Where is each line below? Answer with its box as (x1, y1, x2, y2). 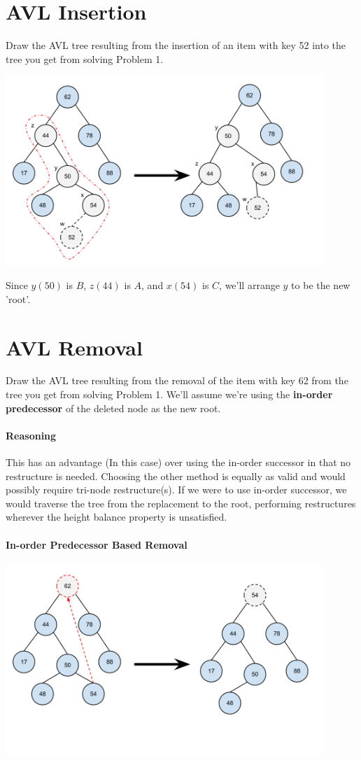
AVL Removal (6, 332, 143, 361)
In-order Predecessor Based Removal (6, 537, 187, 551)
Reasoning (6, 428, 57, 442)
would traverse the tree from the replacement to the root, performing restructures (6, 495, 356, 510)
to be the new (291, 278, 351, 293)
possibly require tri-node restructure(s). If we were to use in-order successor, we (6, 482, 347, 497)
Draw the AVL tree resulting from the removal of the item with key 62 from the (6, 373, 348, 388)
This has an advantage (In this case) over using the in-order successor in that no (6, 455, 351, 470)
